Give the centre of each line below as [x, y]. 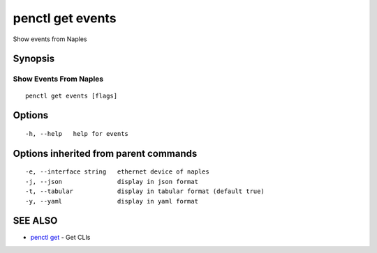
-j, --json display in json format [112, 182]
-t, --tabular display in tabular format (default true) [145, 191]
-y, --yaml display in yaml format [112, 201]
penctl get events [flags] [72, 95]
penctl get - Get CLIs [60, 238]
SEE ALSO [35, 221]
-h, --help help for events [77, 133]
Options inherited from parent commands [105, 153]
